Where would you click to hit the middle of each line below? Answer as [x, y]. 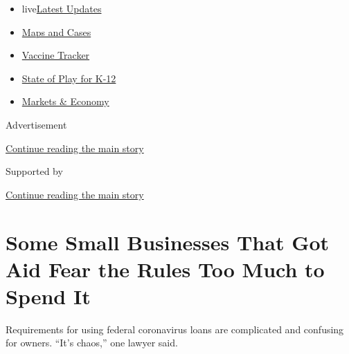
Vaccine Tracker [56, 55]
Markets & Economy [65, 101]
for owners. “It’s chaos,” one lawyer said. [92, 343]
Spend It [48, 296]
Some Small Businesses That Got [168, 242]
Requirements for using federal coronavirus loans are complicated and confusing [175, 329]
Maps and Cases [56, 31]
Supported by [34, 171]
